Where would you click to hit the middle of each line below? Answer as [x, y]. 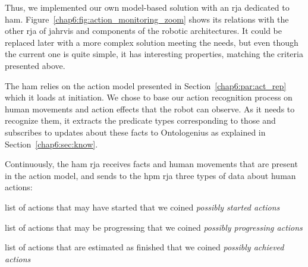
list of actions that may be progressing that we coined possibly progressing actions [154, 227]
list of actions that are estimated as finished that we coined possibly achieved [144, 247]
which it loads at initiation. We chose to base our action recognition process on [149, 97]
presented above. [35, 65]
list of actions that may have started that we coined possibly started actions [142, 207]
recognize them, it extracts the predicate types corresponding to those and [140, 120]
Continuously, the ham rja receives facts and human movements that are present [151, 164]
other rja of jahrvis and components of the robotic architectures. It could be [144, 31]
